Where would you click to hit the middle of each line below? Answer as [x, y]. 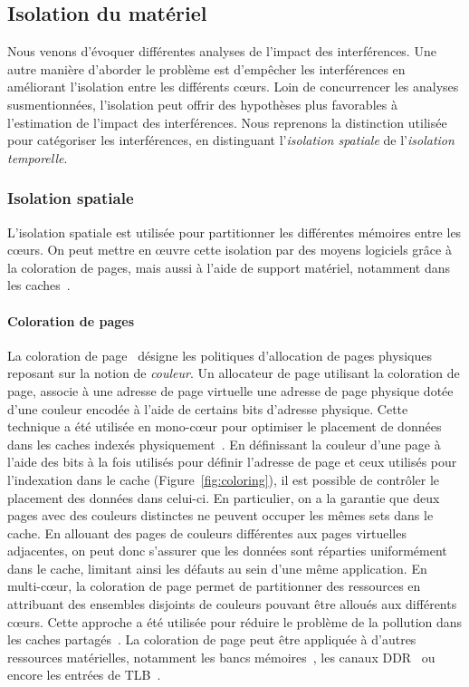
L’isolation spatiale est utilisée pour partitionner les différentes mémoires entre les [234, 232]
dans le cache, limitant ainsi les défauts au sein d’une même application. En [217, 568]
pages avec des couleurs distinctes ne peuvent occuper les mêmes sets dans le [220, 515]
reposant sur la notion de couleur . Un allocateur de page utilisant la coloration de [234, 373]
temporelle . [38, 157]
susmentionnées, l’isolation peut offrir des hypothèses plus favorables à [202, 104]
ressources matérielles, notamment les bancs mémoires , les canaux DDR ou [221, 657]
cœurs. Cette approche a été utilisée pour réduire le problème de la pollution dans [235, 621]
